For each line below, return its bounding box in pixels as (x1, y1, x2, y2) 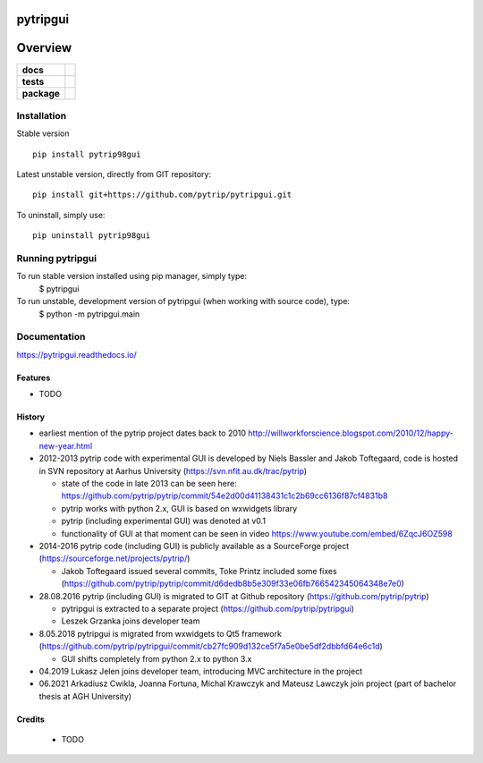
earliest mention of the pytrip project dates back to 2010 (38, 428, 246, 438)
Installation (16, 109, 67, 122)
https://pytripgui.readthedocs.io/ (16, 349, 138, 360)
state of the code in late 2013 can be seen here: (61, 479, 237, 489)
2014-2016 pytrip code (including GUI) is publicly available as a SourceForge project (38, 540, 349, 551)
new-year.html (38, 440, 93, 451)
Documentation (16, 331, 86, 343)
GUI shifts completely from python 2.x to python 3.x (61, 653, 252, 664)
